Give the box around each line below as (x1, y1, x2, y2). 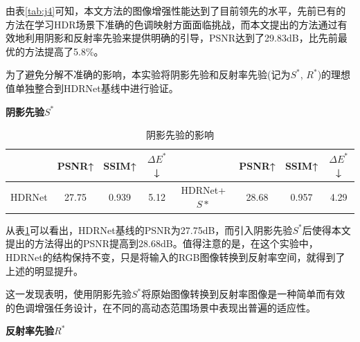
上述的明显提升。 (6, 263, 83, 278)
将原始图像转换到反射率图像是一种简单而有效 (141, 287, 345, 301)
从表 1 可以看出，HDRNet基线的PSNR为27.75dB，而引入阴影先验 (6, 222, 293, 237)
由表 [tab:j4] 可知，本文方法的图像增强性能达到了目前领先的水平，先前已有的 (6, 3, 346, 17)
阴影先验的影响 (146, 127, 214, 142)
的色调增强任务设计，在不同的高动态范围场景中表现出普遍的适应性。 (6, 300, 316, 314)
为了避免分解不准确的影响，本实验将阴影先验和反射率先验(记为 (6, 67, 291, 82)
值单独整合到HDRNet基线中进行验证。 (6, 80, 179, 95)
